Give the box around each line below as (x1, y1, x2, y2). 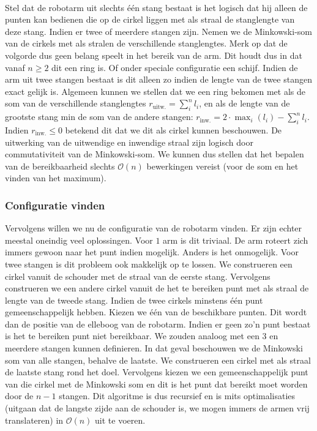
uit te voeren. (95, 413, 146, 426)
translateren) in (5, 413, 64, 426)
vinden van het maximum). (5, 171, 106, 184)
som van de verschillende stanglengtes (5, 97, 146, 110)
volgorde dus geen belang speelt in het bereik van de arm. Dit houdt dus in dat (5, 48, 302, 61)
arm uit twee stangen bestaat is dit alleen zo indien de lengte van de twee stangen (5, 73, 312, 86)
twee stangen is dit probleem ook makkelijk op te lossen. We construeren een (5, 257, 293, 270)
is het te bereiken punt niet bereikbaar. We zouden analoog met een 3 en (5, 329, 278, 342)
